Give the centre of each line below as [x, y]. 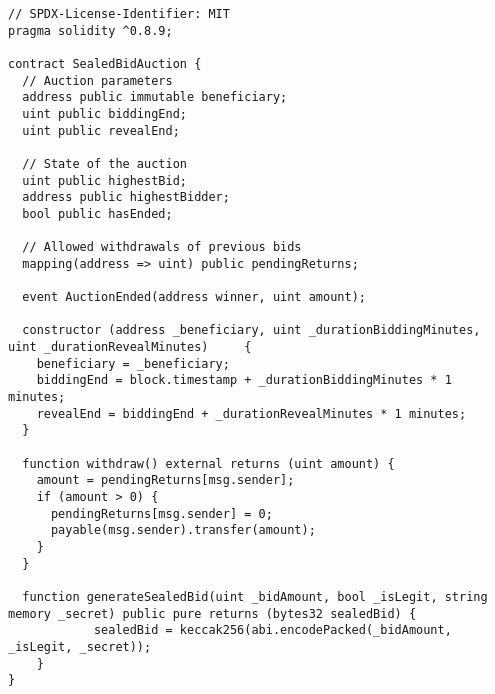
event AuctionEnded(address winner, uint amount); [194, 297]
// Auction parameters [97, 80]
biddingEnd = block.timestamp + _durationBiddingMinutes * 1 [244, 380]
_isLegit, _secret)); [80, 646]
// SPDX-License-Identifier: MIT [119, 14]
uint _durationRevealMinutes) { [130, 347]
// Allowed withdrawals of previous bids [162, 247]
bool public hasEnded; [97, 213]
